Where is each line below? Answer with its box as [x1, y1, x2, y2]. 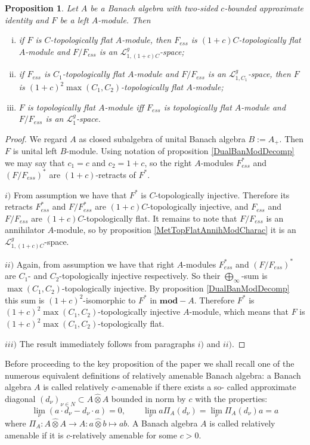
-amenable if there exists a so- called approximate [115, 380, 296, 393]
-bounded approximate [224, 2, 304, 14]
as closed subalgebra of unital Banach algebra [79, 132, 246, 145]
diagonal [5, 392, 36, 404]
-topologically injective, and [147, 200, 249, 213]
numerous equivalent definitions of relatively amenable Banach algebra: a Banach [5, 369, 301, 381]
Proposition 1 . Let [5, 2, 78, 14]
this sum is [5, 293, 45, 306]
